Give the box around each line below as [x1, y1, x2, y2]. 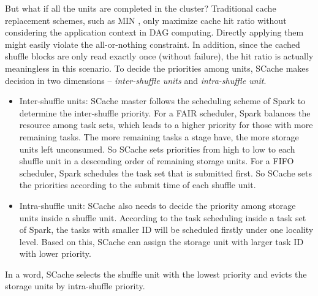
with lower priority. [19, 247, 91, 260]
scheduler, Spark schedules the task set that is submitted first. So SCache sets [19, 166, 312, 179]
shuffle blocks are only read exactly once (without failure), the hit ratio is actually [5, 50, 314, 63]
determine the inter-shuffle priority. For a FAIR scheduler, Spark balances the [19, 106, 311, 119]
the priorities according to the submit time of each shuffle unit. [19, 178, 256, 191]
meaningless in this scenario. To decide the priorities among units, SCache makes [5, 61, 309, 74]
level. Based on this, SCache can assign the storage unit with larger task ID [19, 235, 304, 248]
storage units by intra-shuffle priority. [5, 279, 145, 292]
